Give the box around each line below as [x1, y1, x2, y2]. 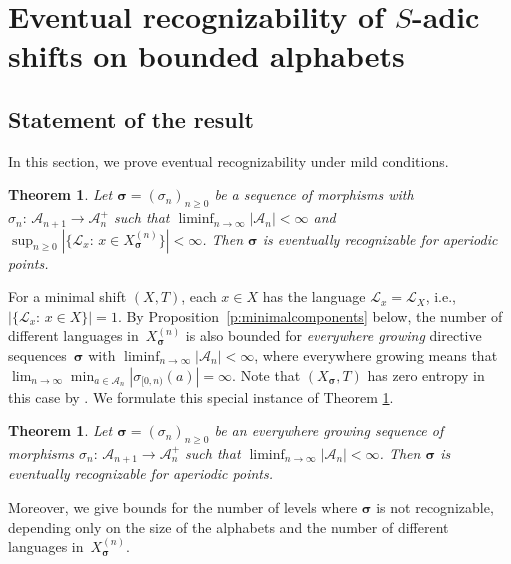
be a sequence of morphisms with [214, 184, 414, 205]
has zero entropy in [367, 364, 485, 385]
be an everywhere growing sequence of [214, 420, 444, 441]
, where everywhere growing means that [254, 344, 498, 365]
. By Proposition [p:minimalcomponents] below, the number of [117, 305, 503, 326]
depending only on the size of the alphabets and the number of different [8, 516, 449, 537]
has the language [262, 286, 366, 307]
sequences [8, 344, 67, 365]
